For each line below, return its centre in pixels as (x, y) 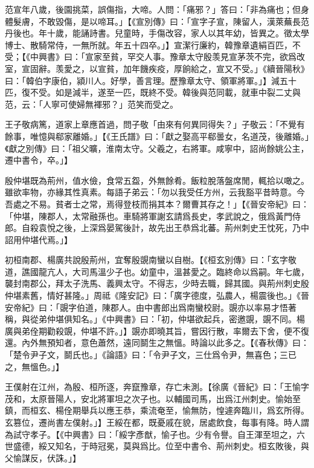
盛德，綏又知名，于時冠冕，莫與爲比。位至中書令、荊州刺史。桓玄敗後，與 (161, 446)
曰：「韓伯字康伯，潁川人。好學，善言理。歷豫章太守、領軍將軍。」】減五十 (151, 80)
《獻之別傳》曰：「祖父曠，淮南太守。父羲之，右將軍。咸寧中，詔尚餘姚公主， (157, 148)
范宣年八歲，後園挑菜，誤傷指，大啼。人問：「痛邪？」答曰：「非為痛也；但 (153, 9)
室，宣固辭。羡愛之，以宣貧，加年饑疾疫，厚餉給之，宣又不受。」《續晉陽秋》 (157, 68)
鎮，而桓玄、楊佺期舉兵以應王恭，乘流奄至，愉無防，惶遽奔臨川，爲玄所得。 (157, 410)
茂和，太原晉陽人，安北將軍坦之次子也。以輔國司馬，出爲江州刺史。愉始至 (153, 398)
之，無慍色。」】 (34, 366)
